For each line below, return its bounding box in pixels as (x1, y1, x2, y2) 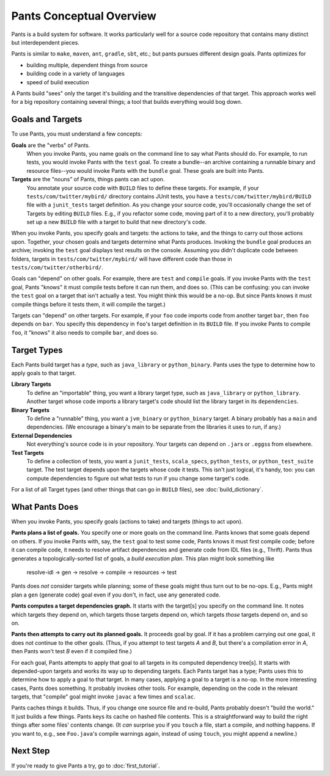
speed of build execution (26, 78, 89, 85)
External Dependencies (11, 432, 73, 439)
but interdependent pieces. (11, 38, 79, 46)
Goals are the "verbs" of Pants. (11, 141, 90, 149)
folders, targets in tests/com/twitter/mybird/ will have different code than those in (11, 255, 232, 263)
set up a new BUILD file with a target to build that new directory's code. (26, 219, 207, 226)
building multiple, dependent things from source (26, 61, 148, 68)
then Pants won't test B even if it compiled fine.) (11, 648, 133, 655)
